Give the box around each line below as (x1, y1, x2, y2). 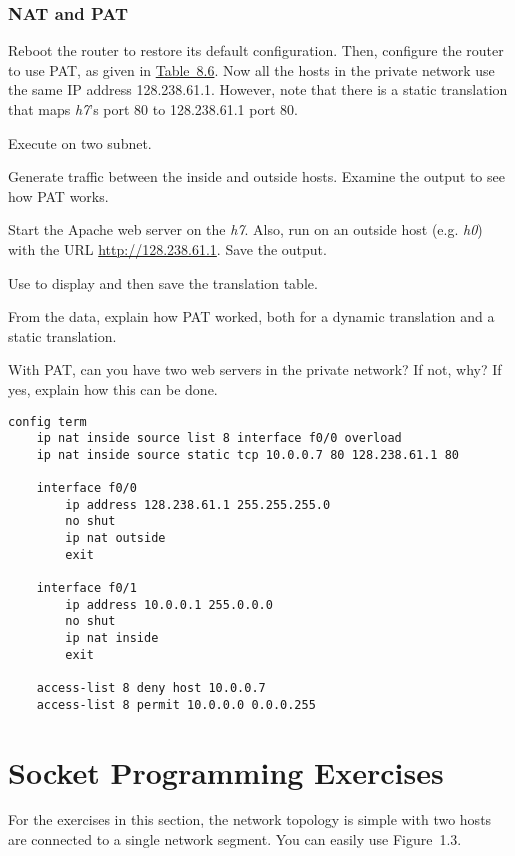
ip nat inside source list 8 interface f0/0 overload (36, 431, 402, 446)
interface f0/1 (36, 581, 137, 596)
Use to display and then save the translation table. (8, 272, 318, 293)
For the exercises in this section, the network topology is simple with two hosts (8, 809, 492, 830)
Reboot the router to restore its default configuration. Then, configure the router (8, 40, 504, 61)
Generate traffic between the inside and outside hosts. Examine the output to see (8, 166, 505, 187)
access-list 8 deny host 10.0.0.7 (36, 681, 266, 696)
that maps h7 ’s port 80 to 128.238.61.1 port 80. (8, 99, 298, 119)
